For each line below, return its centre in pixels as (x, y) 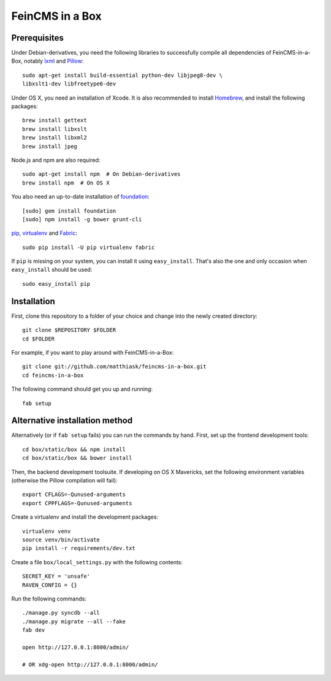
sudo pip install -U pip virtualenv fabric (89, 247)
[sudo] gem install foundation (69, 211)
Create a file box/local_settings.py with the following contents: (97, 562)
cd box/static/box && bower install (77, 458)
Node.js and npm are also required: (56, 160)
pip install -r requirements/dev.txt (79, 548)
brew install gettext (55, 120)
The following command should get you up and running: (82, 389)
